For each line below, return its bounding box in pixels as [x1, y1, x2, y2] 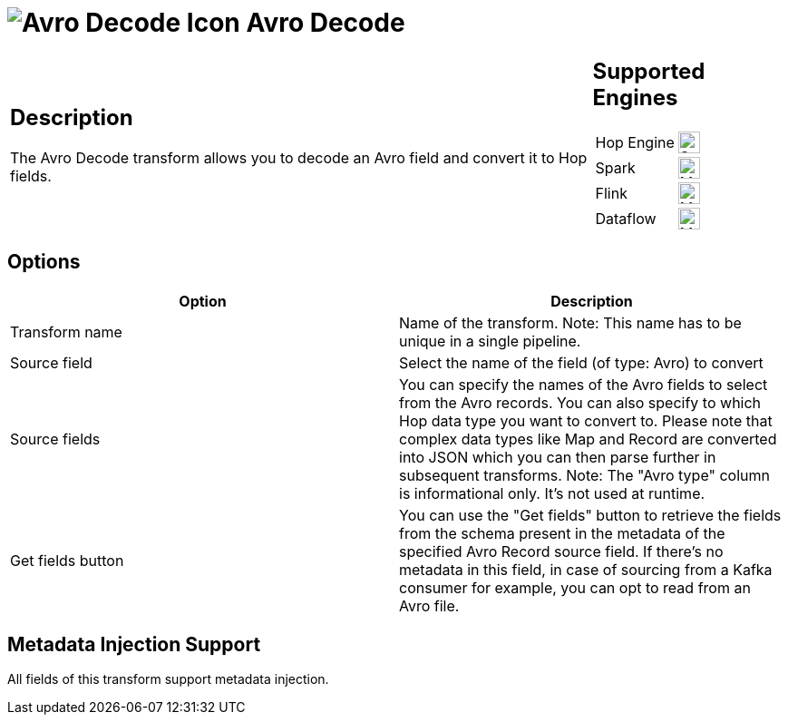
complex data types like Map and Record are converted [399, 429, 777, 448]
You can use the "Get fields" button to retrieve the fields [399, 505, 782, 524]
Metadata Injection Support [7, 632, 261, 656]
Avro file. [399, 596, 460, 615]
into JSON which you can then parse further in [399, 447, 716, 466]
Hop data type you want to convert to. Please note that [399, 411, 773, 430]
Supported [592, 57, 705, 84]
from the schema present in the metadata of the [399, 523, 725, 542]
